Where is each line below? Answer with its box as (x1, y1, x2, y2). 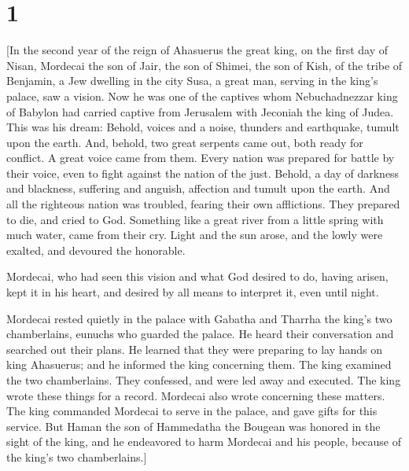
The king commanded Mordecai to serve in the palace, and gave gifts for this (6, 403, 378, 419)
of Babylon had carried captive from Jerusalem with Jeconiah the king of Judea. (6, 103, 394, 120)
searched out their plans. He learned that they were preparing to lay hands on (6, 340, 383, 357)
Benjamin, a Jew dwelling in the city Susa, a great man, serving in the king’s (6, 72, 378, 89)
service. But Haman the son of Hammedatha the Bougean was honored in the (6, 418, 381, 434)
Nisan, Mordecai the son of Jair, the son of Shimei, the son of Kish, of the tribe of (6, 57, 403, 73)
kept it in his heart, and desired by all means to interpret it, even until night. (6, 284, 379, 300)
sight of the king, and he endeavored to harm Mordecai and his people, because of (6, 433, 402, 450)
